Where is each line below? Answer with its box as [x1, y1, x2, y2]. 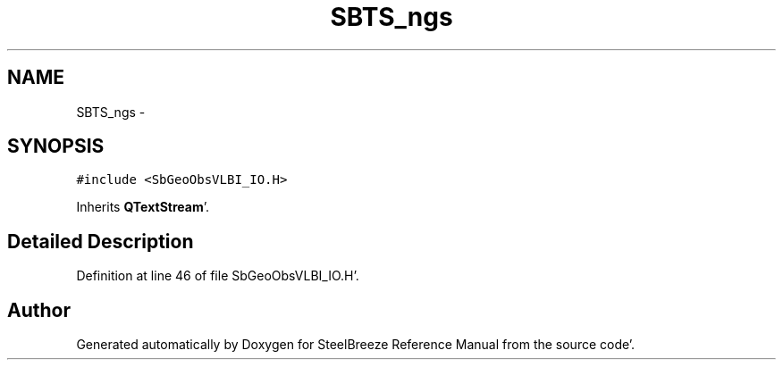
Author [7, 298, 71, 321]
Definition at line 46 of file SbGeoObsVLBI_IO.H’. [76, 268, 359, 284]
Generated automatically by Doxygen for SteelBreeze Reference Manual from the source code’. [76, 337, 636, 353]
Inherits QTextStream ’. [76, 199, 209, 215]
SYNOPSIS [7, 135, 105, 158]
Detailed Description [7, 229, 194, 253]
